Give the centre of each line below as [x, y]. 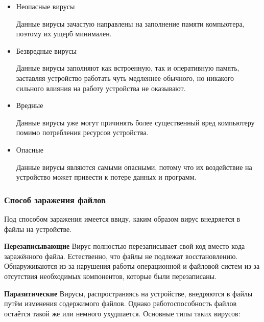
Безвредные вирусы [46, 50]
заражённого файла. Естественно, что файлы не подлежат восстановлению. [121, 256]
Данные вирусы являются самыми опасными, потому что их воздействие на [134, 167]
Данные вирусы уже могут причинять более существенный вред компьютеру [135, 122]
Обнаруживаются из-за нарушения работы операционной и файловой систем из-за [132, 266]
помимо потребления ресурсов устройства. [82, 132]
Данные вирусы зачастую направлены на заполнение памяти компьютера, [130, 23]
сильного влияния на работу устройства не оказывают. [101, 88]
